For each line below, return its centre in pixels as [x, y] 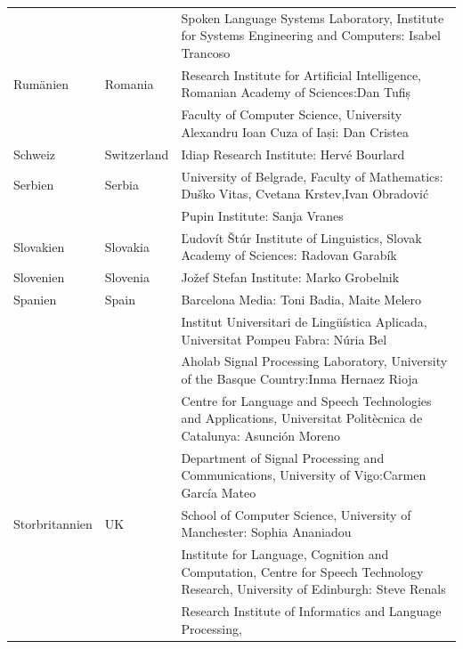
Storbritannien [53, 523]
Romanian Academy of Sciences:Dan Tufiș [296, 92]
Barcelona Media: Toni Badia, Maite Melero [301, 300]
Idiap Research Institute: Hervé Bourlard [293, 154]
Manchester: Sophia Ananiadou [266, 532]
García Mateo [219, 492]
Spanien [35, 300]
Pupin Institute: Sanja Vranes [262, 215]
